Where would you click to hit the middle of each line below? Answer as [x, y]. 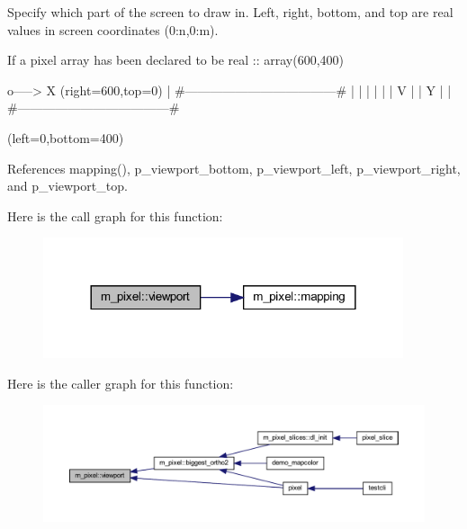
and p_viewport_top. [67, 186]
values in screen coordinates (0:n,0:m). [113, 29]
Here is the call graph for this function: [115, 215]
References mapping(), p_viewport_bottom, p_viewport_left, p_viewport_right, [234, 168]
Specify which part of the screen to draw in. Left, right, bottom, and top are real [230, 12]
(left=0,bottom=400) [66, 137]
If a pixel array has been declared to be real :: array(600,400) [176, 60]
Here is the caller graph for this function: [121, 383]
